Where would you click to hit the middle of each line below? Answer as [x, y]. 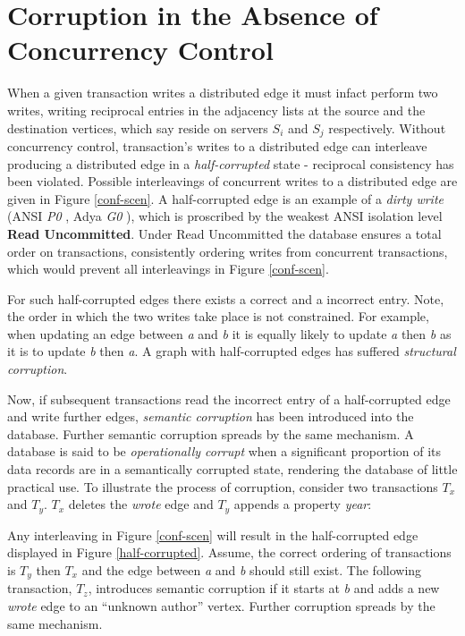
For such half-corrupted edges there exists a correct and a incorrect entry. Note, [226, 298]
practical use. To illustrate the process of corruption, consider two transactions [223, 486]
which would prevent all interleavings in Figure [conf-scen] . [168, 269]
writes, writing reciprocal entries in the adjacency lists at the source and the [216, 110]
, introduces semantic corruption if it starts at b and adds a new [264, 588]
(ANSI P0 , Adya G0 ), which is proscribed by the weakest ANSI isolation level [225, 216]
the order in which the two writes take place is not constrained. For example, [218, 316]
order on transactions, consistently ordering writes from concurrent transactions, [228, 251]
